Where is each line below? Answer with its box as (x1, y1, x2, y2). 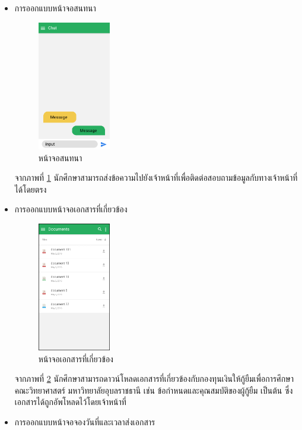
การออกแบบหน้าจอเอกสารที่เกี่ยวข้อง (14, 203, 128, 215)
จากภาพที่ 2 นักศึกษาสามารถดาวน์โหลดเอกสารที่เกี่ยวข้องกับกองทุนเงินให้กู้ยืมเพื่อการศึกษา (14, 372, 294, 385)
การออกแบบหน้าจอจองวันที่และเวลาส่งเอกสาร (14, 416, 155, 428)
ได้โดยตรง (14, 183, 47, 195)
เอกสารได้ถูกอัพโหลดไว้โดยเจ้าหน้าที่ (14, 396, 126, 408)
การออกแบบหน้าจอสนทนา (14, 2, 96, 14)
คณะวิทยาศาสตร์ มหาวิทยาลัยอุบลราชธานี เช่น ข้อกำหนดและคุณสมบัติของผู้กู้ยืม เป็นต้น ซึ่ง (14, 384, 293, 396)
